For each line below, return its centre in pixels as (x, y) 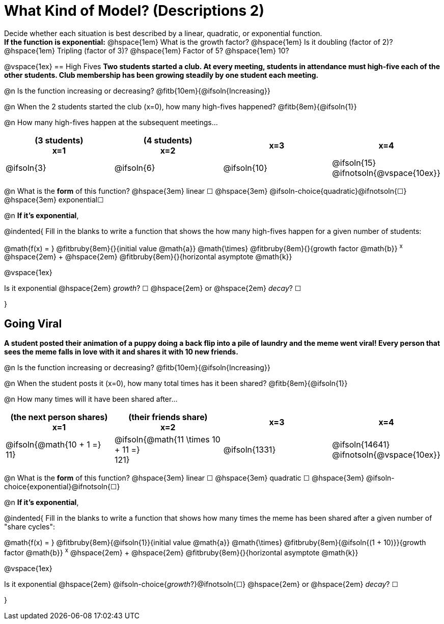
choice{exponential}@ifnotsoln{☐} (62, 487)
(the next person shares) (59, 417)
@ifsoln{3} (26, 168)
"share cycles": (30, 527)
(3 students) (59, 140)
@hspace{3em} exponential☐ (54, 199)
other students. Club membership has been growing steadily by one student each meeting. (161, 75)
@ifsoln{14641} (361, 445)
